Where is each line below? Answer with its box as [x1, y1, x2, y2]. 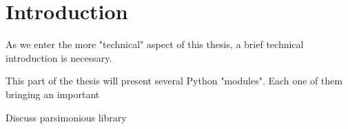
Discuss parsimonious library [6, 110, 127, 124]
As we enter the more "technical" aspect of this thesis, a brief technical [6, 37, 304, 51]
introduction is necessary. [6, 50, 112, 64]
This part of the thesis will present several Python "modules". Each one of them [6, 73, 342, 88]
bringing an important [6, 86, 100, 101]
